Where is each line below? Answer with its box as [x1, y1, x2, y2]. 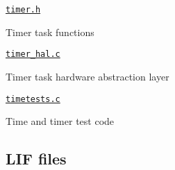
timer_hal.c [6, 49, 60, 60]
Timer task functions [6, 24, 94, 39]
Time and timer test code [6, 114, 115, 128]
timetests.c [6, 94, 60, 104]
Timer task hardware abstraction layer [6, 69, 169, 83]
